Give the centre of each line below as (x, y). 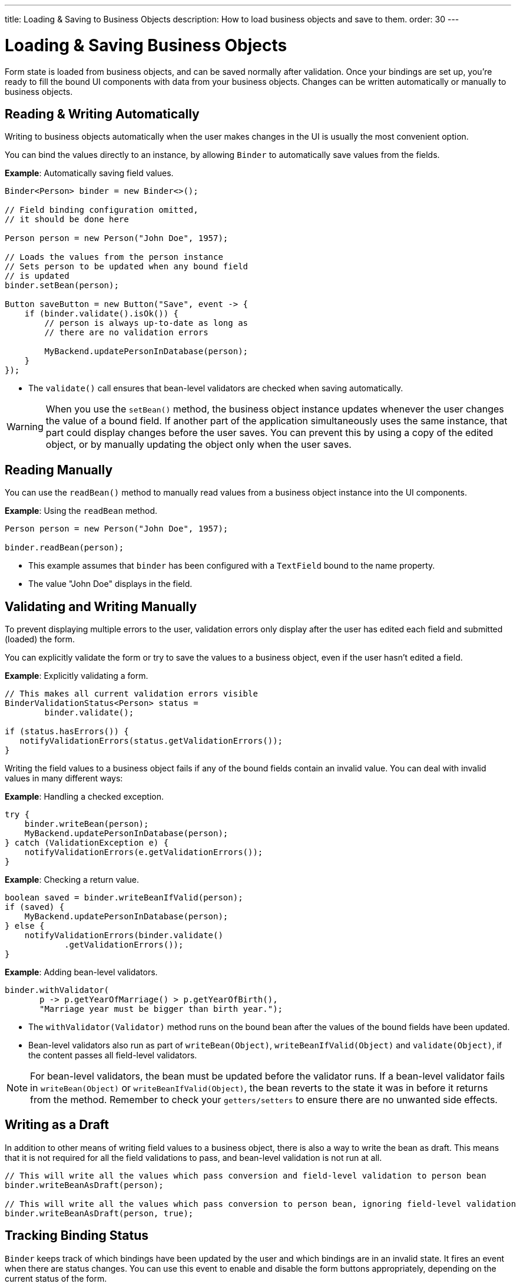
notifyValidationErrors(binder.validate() (124, 935)
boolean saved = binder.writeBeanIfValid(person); (124, 898)
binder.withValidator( (57, 990)
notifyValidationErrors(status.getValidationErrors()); (151, 741)
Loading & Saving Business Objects (146, 45)
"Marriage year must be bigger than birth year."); (161, 1009)
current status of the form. (56, 1278)
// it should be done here (67, 220)
